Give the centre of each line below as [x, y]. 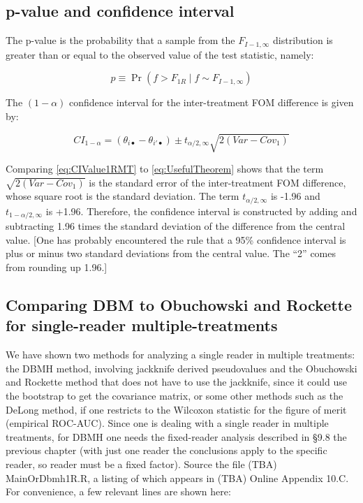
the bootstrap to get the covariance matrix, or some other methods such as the [175, 395]
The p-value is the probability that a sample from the [120, 40]
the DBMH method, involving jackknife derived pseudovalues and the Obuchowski [181, 368]
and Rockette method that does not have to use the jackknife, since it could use [176, 382]
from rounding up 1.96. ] [57, 267]
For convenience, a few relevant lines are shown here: [118, 491]
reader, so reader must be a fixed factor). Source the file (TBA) [141, 464]
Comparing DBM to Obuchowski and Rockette [179, 305]
